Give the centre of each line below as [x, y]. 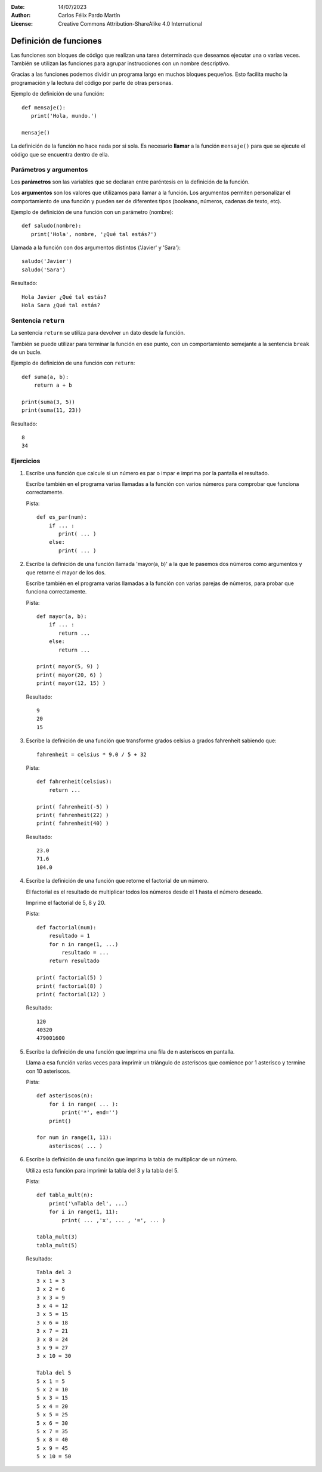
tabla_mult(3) [57, 1237]
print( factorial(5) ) [70, 978]
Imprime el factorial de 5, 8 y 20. [66, 903]
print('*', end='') [90, 1113]
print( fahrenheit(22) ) [73, 815]
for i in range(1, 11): [83, 1212]
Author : [21, 16]
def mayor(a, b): [62, 616]
